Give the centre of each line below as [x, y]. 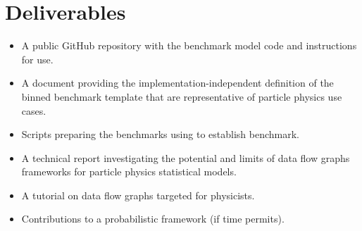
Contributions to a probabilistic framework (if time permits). [153, 219]
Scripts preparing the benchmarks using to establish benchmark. [160, 134]
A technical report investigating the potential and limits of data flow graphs [186, 157]
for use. [37, 59]
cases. [34, 110]
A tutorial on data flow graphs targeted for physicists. [138, 195]
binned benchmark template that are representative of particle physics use [182, 96]
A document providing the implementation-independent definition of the [177, 83]
